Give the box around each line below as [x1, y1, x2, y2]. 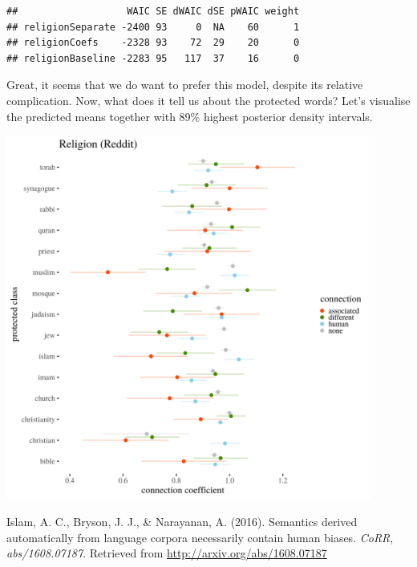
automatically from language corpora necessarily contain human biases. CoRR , [6, 529, 394, 545]
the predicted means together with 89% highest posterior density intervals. [6, 107, 373, 124]
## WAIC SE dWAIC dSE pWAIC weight [6, 6, 300, 17]
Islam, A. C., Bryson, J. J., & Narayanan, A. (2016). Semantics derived [6, 513, 358, 530]
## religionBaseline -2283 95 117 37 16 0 [6, 52, 300, 64]
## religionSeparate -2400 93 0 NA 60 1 [6, 21, 300, 33]
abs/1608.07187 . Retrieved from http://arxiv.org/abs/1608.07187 [6, 545, 327, 561]
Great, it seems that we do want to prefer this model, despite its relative [6, 76, 363, 93]
